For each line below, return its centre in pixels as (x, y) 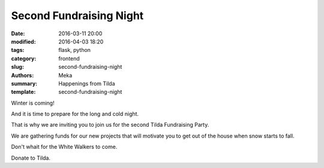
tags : (18, 50)
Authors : (22, 75)
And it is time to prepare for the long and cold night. (75, 114)
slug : (17, 67)
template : (23, 92)
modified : (23, 41)
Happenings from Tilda (87, 83)
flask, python (75, 50)
